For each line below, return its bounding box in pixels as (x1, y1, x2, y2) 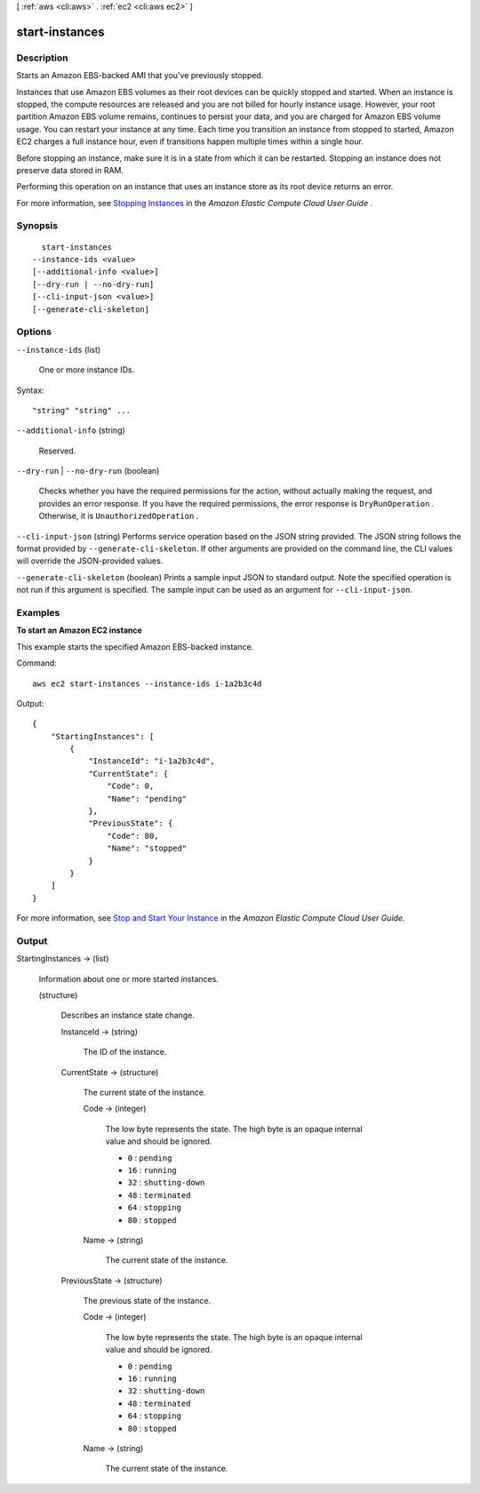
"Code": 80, (107, 831, 159, 841)
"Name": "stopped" (107, 843, 188, 853)
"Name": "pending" (107, 794, 188, 803)
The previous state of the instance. (83, 1296, 212, 1306)
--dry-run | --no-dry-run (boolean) (16, 466, 160, 476)
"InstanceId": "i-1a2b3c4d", (88, 756, 215, 766)
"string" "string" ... (32, 405, 132, 415)
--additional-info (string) (16, 425, 126, 435)
